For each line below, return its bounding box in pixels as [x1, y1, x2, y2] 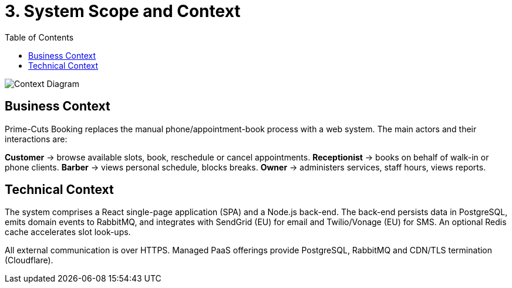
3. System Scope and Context [5, 1, 241, 21]
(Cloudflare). [5, 255, 53, 266]
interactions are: [5, 133, 68, 144]
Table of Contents [5, 32, 74, 42]
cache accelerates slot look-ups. [5, 227, 131, 237]
